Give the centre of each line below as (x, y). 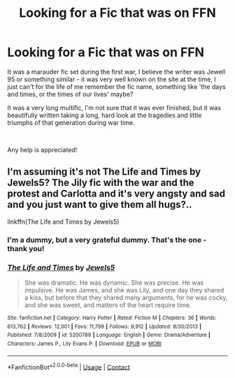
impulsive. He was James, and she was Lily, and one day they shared (124, 290)
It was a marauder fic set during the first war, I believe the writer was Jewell (116, 72)
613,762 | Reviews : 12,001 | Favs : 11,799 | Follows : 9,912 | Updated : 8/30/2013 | (104, 326)
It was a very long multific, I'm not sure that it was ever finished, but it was (114, 107)
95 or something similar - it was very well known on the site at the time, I (112, 79)
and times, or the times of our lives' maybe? (70, 94)
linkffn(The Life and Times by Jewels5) (63, 222)
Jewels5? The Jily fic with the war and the (101, 183)
